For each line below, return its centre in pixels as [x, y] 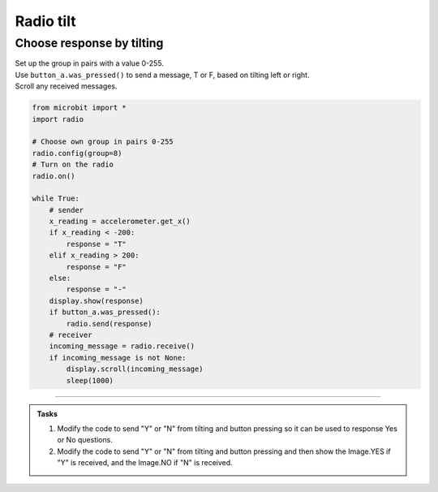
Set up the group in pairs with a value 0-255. [89, 63]
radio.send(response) [109, 324]
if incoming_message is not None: [118, 358]
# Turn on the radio [73, 165]
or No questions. [85, 440]
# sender [67, 210]
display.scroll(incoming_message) [135, 369]
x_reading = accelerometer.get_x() [120, 222]
